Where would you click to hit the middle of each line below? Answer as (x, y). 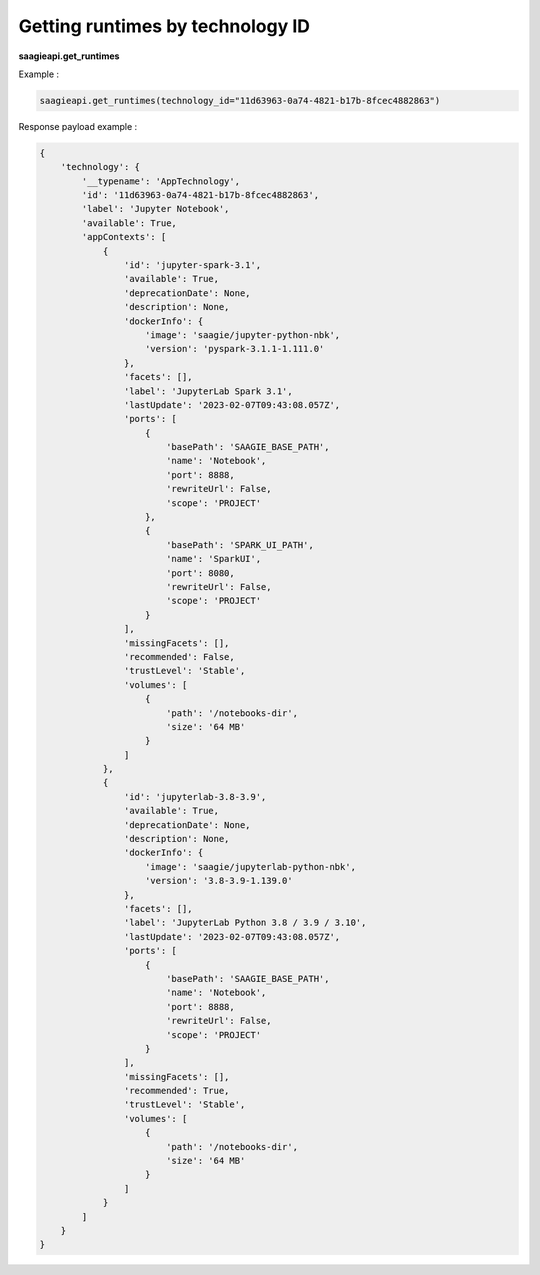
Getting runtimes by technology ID (164, 26)
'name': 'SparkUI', (213, 559)
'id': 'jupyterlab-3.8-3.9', (195, 796)
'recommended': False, (179, 656)
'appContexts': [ (124, 237)
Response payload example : (78, 126)
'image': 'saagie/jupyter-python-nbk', (243, 334)
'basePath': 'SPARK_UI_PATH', (239, 544)
